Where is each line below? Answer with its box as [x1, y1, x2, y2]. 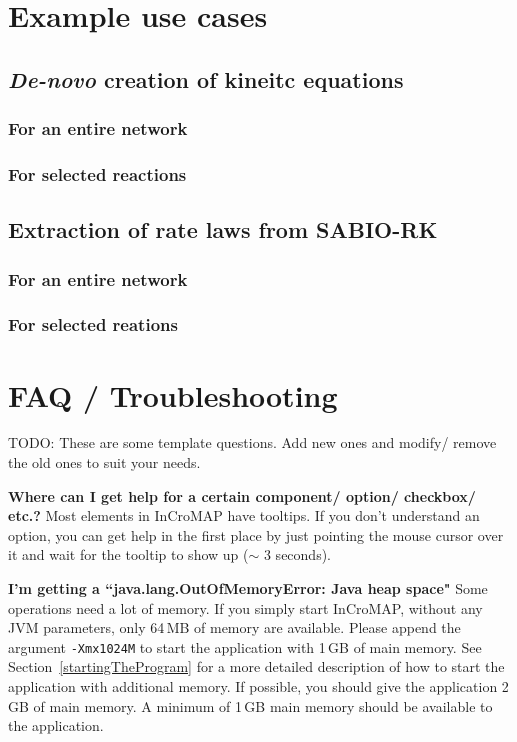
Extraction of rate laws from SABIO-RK [8, 214, 438, 245]
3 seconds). [263, 544, 331, 565]
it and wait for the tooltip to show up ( [8, 544, 249, 565]
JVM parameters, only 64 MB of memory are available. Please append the [8, 617, 461, 638]
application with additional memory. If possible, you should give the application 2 [8, 676, 509, 697]
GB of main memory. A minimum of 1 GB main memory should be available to [8, 695, 493, 716]
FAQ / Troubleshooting [8, 374, 338, 415]
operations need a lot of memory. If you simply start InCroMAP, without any [8, 597, 483, 618]
